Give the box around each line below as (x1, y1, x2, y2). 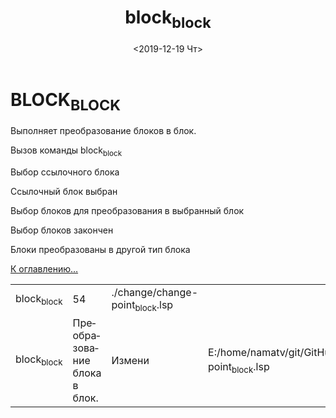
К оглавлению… (10, 262, 79, 275)
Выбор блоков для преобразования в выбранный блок (10, 204, 245, 216)
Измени (111, 353, 150, 367)
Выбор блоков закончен (10, 224, 114, 236)
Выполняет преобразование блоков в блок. (10, 124, 197, 136)
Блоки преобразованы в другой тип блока (10, 243, 191, 255)
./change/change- (111, 285, 199, 299)
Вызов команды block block (10, 144, 123, 158)
